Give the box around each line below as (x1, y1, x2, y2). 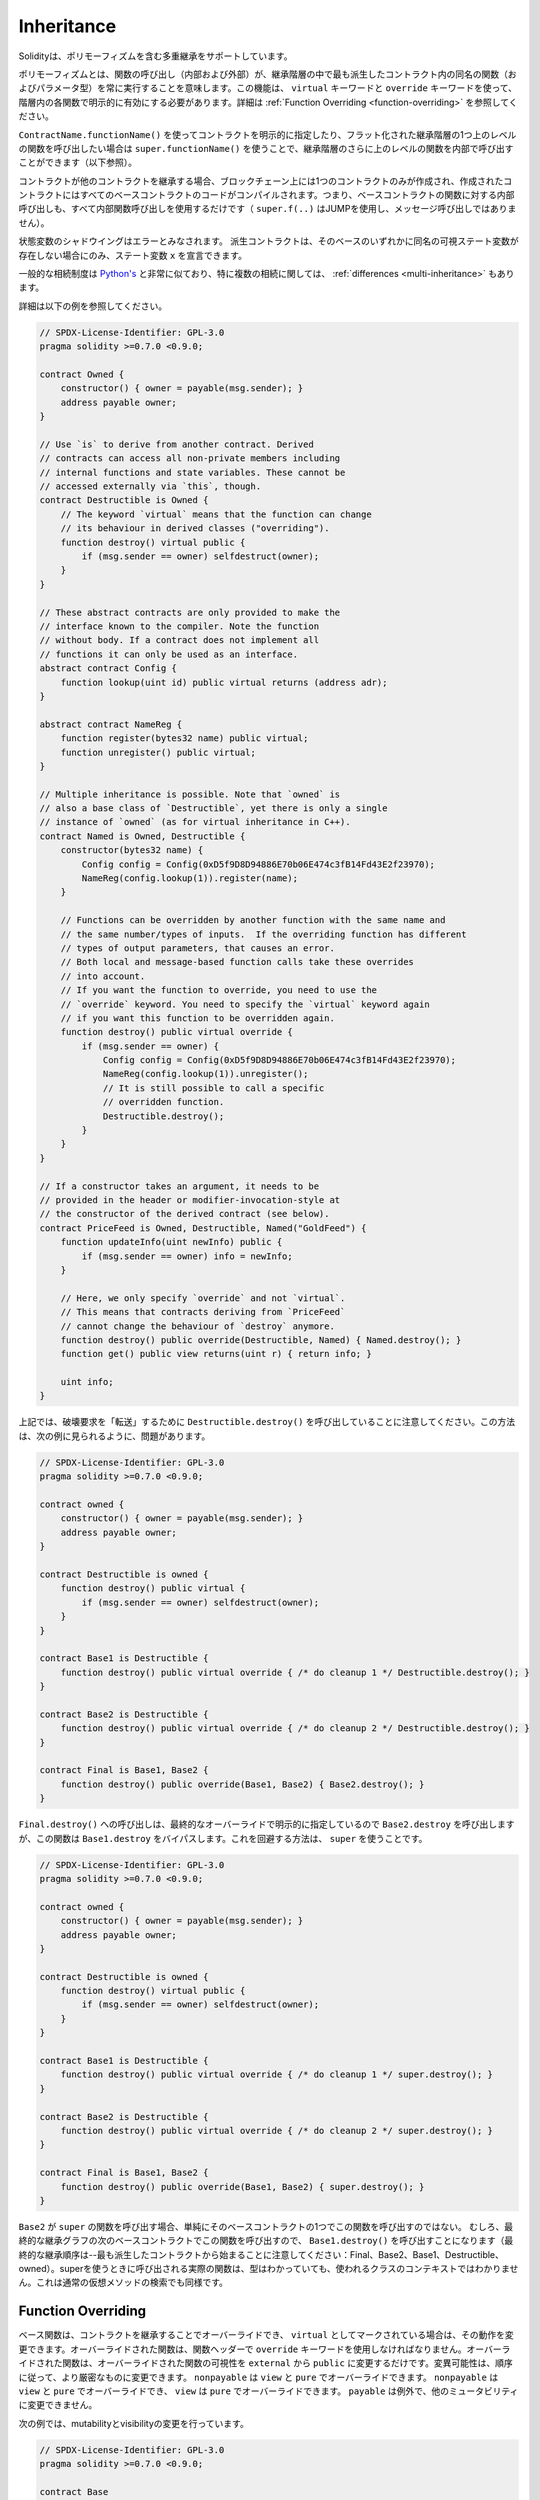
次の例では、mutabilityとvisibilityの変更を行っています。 (18, 2417, 249, 2429)
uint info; (60, 1376, 114, 1388)
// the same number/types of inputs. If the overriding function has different (60, 928, 467, 940)
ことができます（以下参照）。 (18, 156, 137, 169)
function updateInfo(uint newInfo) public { (60, 1236, 283, 1248)
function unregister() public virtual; (60, 746, 257, 758)
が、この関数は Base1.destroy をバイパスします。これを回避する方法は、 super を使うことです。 (18, 1832, 428, 1844)
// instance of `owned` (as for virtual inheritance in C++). (39, 816, 351, 828)
